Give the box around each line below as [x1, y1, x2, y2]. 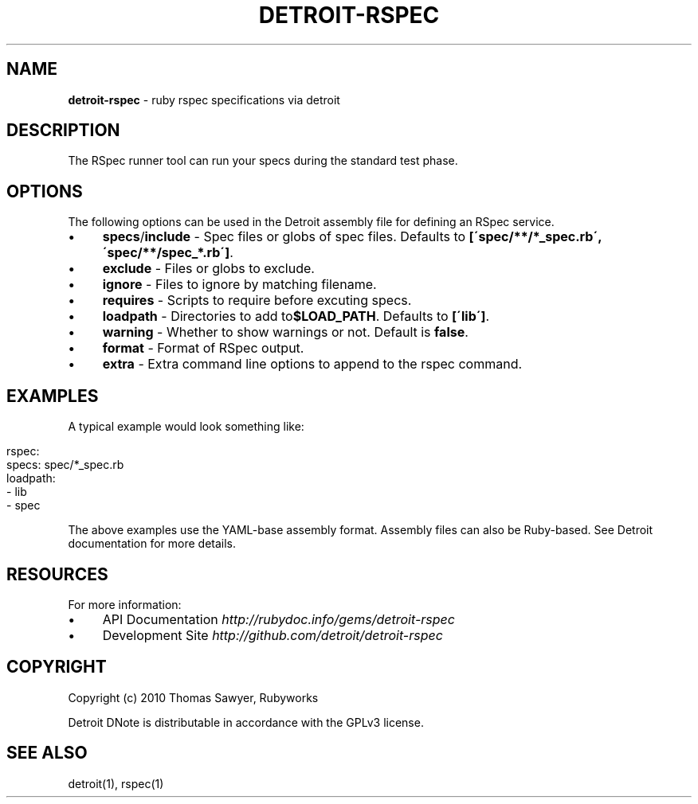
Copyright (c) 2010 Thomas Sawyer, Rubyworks [68, 690, 319, 704]
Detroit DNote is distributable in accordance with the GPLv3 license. [68, 715, 424, 729]
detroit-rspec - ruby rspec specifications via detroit [68, 92, 340, 107]
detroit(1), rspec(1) [68, 776, 164, 790]
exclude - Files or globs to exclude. [102, 260, 315, 277]
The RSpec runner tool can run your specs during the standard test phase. [68, 154, 458, 168]
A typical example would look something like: [68, 420, 304, 434]
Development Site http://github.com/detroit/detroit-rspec [102, 626, 443, 643]
